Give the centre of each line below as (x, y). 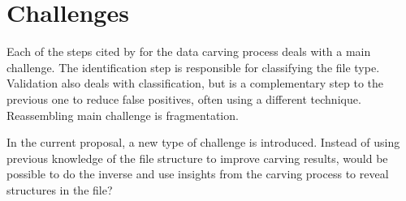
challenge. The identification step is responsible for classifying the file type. (193, 67)
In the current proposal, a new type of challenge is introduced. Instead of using (203, 142)
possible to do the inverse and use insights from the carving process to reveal (198, 174)
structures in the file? (60, 189)
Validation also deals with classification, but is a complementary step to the (195, 83)
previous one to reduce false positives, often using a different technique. (184, 98)
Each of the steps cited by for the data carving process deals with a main (189, 51)
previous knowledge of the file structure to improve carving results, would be (197, 158)
